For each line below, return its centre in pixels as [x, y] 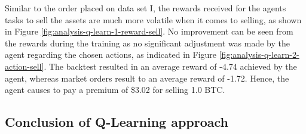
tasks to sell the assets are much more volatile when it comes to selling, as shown [153, 19]
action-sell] [25, 66]
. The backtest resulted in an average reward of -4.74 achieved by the [170, 66]
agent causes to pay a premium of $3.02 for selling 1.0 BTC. [115, 90]
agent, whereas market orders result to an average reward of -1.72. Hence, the [147, 78]
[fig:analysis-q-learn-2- [259, 54]
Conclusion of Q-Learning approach [117, 122]
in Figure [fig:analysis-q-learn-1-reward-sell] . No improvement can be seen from [149, 31]
